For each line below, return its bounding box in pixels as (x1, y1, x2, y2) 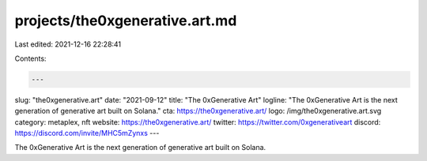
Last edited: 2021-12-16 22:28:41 (14, 39, 122, 49)
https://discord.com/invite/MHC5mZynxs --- (14, 129, 160, 138)
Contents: (14, 54, 47, 63)
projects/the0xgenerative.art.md (14, 12, 237, 29)
